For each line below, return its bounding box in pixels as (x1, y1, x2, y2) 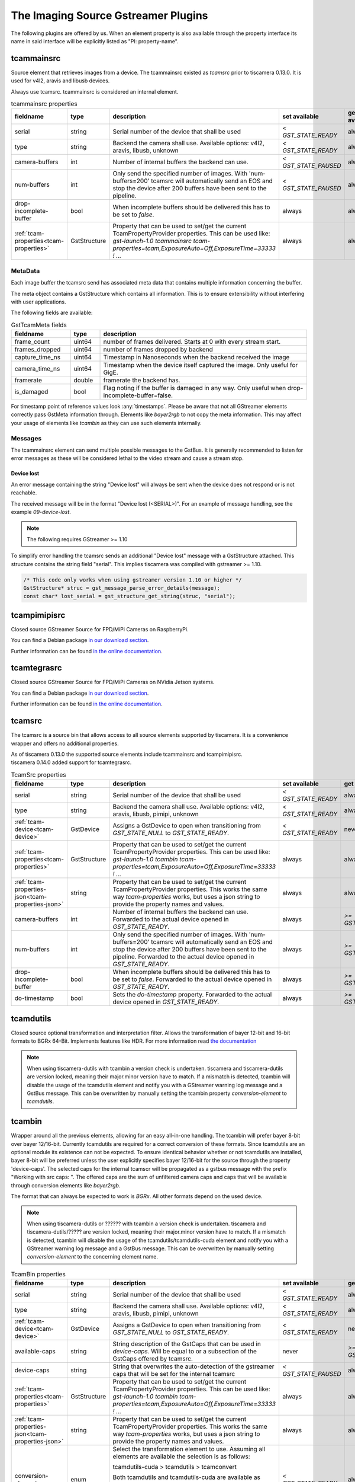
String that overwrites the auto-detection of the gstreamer (112, 1362, 275, 1371)
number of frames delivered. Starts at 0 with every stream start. (103, 338, 281, 346)
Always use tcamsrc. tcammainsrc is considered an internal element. (11, 88, 179, 95)
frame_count (14, 338, 50, 346)
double (73, 376, 93, 385)
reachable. (11, 489, 37, 496)
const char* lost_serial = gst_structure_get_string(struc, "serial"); (23, 593, 236, 600)
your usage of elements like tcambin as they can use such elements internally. (11, 419, 202, 426)
